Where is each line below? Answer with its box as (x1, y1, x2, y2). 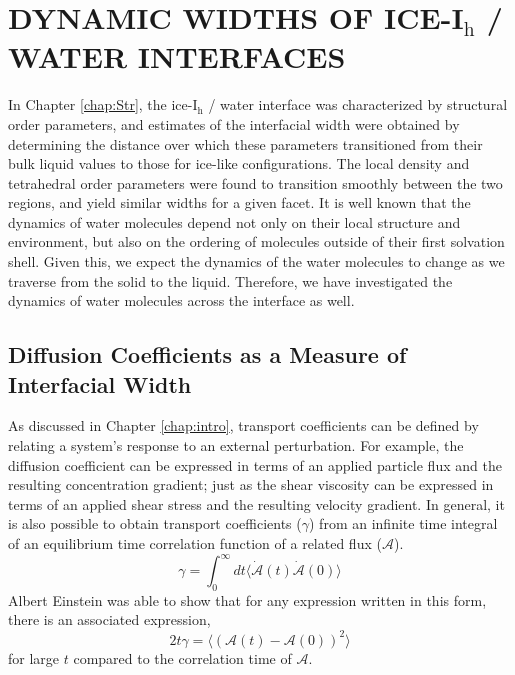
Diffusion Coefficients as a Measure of (8, 339, 407, 370)
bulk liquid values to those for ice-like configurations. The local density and (8, 153, 470, 174)
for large (8, 647, 60, 668)
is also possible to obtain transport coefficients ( (8, 513, 302, 534)
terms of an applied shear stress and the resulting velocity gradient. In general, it (8, 493, 505, 514)
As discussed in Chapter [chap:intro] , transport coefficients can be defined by (8, 415, 479, 436)
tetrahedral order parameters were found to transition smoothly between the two (8, 172, 503, 193)
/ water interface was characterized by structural (208, 94, 508, 115)
